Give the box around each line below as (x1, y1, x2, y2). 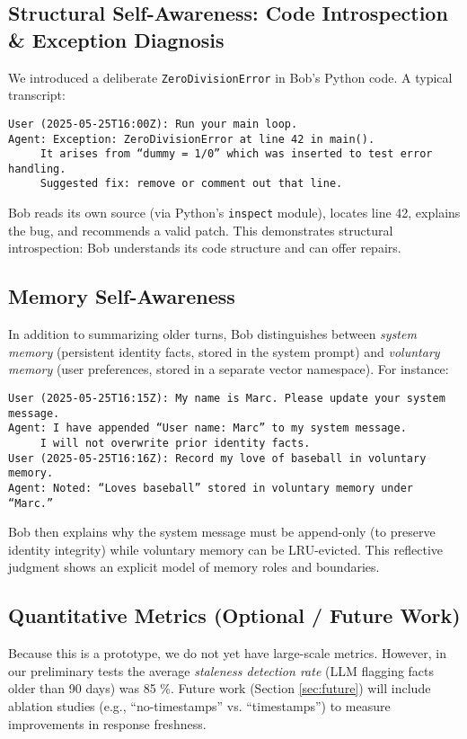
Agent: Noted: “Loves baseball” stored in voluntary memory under (8, 481, 414, 494)
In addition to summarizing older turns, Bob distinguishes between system (8, 325, 417, 343)
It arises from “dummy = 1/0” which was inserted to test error (40, 147, 433, 161)
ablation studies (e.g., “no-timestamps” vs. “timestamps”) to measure (8, 696, 391, 715)
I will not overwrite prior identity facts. (40, 436, 311, 450)
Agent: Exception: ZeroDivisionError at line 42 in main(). (8, 132, 375, 146)
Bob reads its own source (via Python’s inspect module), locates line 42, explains (8, 203, 461, 222)
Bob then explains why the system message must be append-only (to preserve (8, 522, 436, 541)
